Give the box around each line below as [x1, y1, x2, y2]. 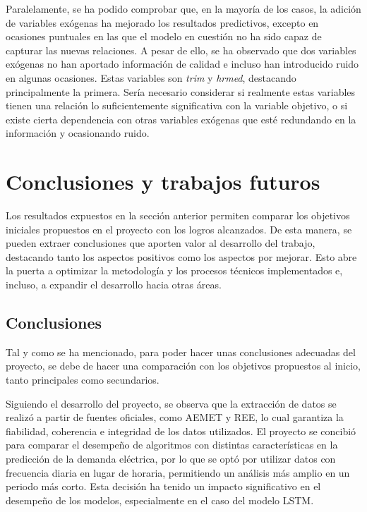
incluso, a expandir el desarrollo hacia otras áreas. [6, 277, 222, 292]
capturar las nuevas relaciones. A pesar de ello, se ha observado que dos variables [6, 42, 356, 57]
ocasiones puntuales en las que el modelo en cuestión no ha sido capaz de [6, 29, 322, 44]
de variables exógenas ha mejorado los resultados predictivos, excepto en [6, 15, 319, 30]
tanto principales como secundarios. [6, 372, 160, 387]
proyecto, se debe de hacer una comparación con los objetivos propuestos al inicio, [6, 358, 361, 373]
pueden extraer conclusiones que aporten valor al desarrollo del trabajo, [6, 236, 315, 250]
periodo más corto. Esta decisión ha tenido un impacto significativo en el [6, 479, 321, 494]
